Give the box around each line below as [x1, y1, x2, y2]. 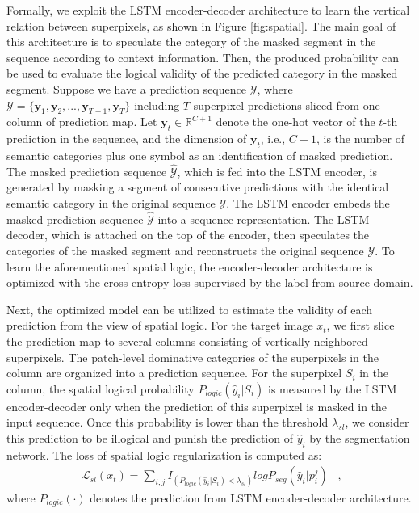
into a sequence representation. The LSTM [157, 210, 370, 227]
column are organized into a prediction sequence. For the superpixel [6, 364, 342, 381]
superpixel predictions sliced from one [193, 96, 380, 113]
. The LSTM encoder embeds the [226, 194, 390, 211]
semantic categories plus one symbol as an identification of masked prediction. [6, 146, 393, 163]
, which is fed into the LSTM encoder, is [177, 162, 377, 179]
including [134, 96, 180, 113]
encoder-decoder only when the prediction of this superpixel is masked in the [6, 397, 388, 414]
